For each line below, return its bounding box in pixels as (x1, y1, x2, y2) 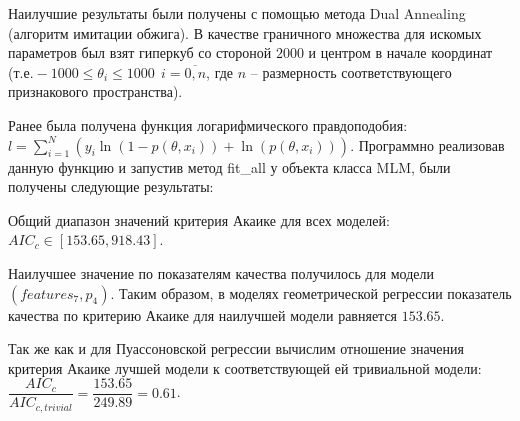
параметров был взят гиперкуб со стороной (8, 42, 272, 63)
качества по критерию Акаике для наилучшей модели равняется (8, 304, 398, 325)
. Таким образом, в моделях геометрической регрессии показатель (110, 282, 512, 303)
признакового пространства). (8, 81, 183, 102)
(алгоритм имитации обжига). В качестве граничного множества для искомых (8, 22, 482, 43)
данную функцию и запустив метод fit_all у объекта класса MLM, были (8, 156, 451, 177)
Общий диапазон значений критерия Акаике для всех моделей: (8, 209, 390, 230)
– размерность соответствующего (250, 61, 452, 82)
